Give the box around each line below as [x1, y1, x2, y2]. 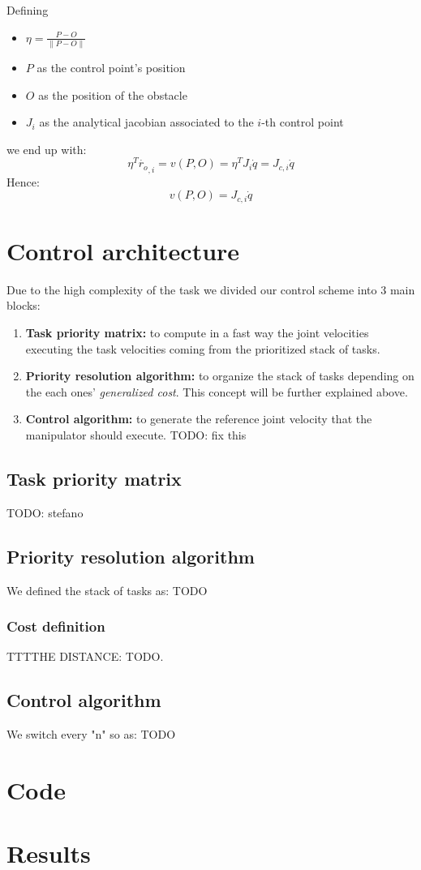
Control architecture [6, 234, 240, 267]
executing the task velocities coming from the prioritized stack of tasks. [25, 340, 380, 357]
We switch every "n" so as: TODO [6, 726, 176, 743]
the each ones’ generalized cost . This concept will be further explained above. [25, 383, 408, 400]
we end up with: [6, 140, 87, 157]
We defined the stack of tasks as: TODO [6, 581, 208, 598]
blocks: [6, 297, 41, 314]
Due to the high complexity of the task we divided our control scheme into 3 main [6, 281, 415, 298]
